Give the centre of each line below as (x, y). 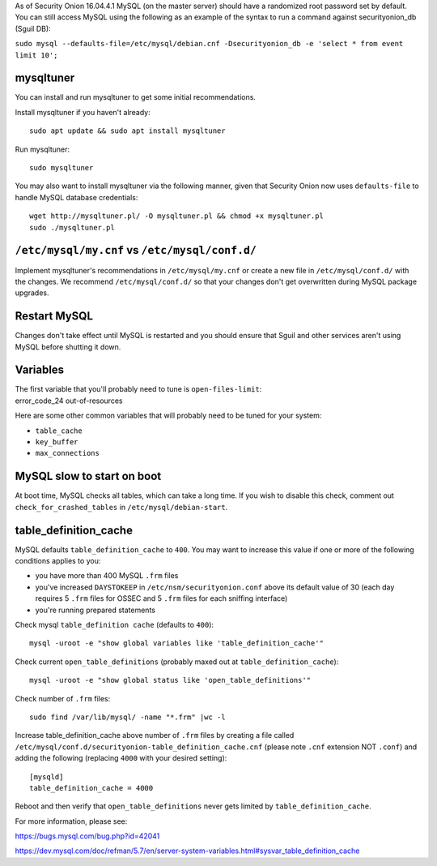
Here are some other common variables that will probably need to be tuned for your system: (168, 416)
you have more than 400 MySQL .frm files (107, 576)
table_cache (59, 431)
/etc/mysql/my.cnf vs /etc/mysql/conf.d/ (136, 250)
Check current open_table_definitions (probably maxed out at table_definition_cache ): (177, 662)
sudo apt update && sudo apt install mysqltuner (127, 131)
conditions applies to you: (58, 561)
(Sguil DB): (33, 28)
